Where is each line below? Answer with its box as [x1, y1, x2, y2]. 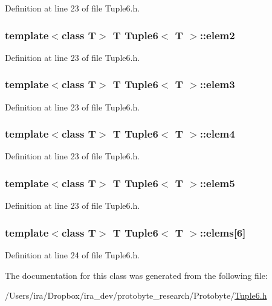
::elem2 [199, 27, 235, 42]
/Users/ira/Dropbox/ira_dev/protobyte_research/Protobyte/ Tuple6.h [5, 289, 267, 302]
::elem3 [199, 77, 235, 92]
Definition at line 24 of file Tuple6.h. [5, 249, 140, 261]
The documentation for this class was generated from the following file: [5, 269, 268, 281]
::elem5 [199, 175, 235, 190]
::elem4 [199, 126, 235, 141]
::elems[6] [199, 225, 246, 240]
